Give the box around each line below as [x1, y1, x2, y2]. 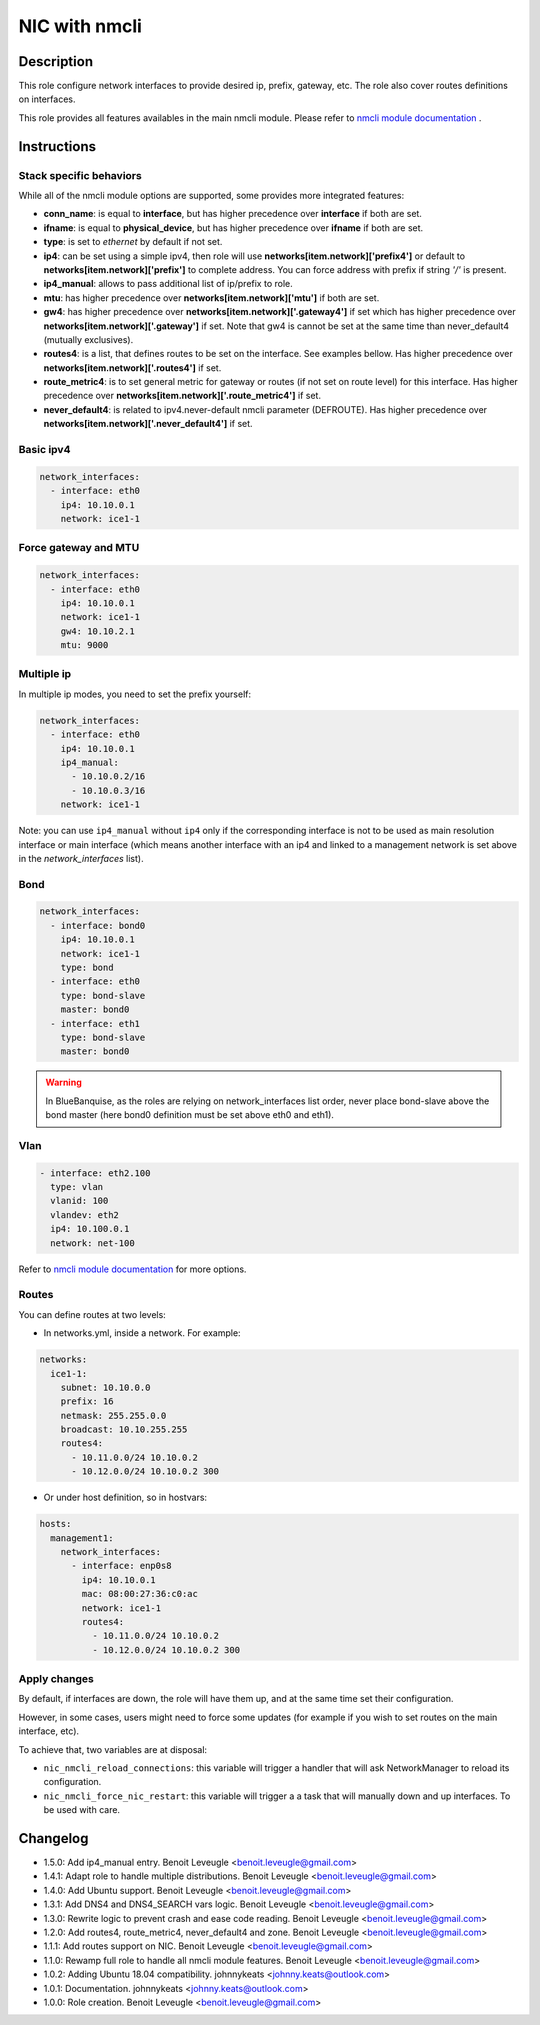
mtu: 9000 [60, 640, 109, 651]
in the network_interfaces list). [18, 852, 144, 864]
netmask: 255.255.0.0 [60, 1410, 167, 1421]
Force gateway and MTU [18, 541, 140, 555]
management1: [50, 1532, 114, 1544]
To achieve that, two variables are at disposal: [18, 1743, 208, 1755]
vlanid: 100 [50, 1195, 109, 1207]
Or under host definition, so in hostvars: [43, 1491, 208, 1504]
